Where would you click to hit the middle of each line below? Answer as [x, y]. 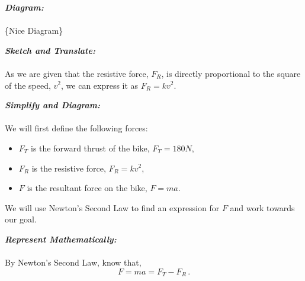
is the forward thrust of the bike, [90, 148]
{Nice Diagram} [34, 30]
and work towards [262, 207]
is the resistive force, [69, 168]
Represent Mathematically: [61, 239]
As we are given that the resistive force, [77, 73]
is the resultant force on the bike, [87, 188]
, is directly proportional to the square [231, 73]
